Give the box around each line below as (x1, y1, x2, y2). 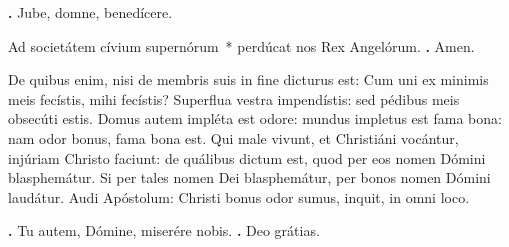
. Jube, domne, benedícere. (8, 2, 173, 22)
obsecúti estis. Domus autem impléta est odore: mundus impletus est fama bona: (8, 108, 502, 129)
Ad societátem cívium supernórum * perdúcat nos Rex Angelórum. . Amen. (8, 35, 475, 56)
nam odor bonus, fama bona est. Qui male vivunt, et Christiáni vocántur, (8, 127, 459, 148)
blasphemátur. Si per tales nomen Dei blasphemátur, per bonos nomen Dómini (8, 167, 491, 188)
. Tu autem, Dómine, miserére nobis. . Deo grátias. (8, 220, 320, 241)
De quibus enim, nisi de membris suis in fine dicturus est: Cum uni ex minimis (8, 69, 489, 90)
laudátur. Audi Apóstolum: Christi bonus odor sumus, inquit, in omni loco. (8, 186, 470, 207)
